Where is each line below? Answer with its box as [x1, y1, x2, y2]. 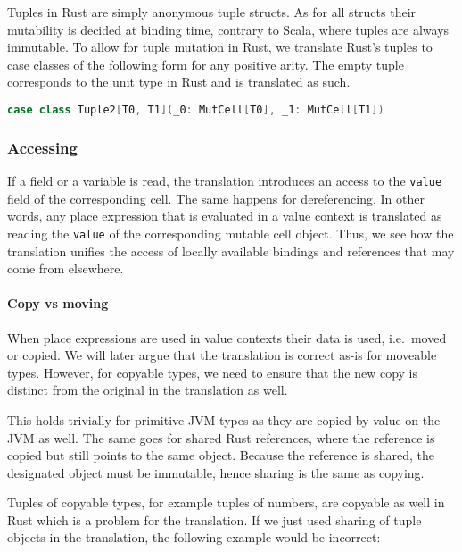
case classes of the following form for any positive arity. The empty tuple [7, 54, 404, 73]
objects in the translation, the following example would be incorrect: [7, 528, 381, 547]
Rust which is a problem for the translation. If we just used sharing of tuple [7, 510, 422, 529]
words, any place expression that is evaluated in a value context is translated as [7, 206, 442, 225]
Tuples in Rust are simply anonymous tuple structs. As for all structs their [7, 3, 417, 21]
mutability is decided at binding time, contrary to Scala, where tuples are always [7, 20, 450, 38]
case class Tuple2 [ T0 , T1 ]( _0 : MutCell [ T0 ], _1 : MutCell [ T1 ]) [7, 103, 384, 116]
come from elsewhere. [7, 259, 124, 278]
